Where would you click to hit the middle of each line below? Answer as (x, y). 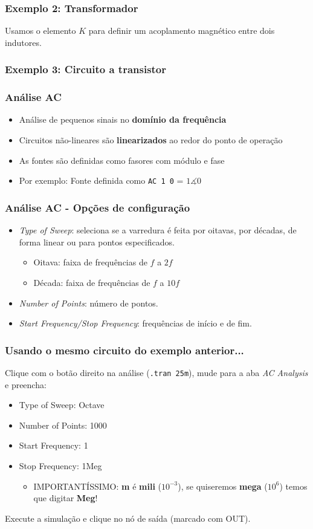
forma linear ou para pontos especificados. (97, 242)
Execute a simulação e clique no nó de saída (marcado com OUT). (128, 518)
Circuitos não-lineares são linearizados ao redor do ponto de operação (151, 140)
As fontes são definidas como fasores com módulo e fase (122, 160)
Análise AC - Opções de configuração (98, 207)
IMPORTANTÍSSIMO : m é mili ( (97, 486)
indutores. (23, 42)
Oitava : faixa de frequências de (90, 262)
